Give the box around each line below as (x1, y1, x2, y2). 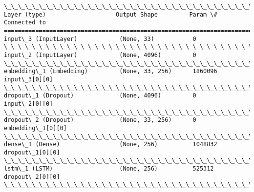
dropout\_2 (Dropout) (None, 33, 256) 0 (4, 116, 196, 124)
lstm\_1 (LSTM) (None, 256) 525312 (4, 165, 214, 173)
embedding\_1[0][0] (4, 124, 67, 132)
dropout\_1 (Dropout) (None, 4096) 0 (4, 92, 196, 99)
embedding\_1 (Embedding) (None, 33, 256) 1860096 (4, 68, 217, 75)
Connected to (4, 19, 46, 26)
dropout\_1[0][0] (4, 149, 60, 156)
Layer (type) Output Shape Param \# (4, 11, 217, 18)
